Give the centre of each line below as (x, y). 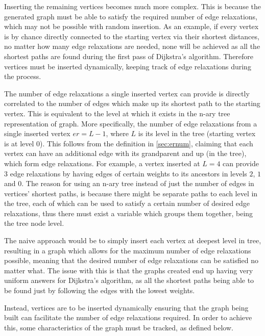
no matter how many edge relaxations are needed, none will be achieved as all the (132, 46)
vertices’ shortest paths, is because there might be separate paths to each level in (131, 193)
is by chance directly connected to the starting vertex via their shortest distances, (132, 36)
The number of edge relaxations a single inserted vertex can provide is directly (127, 93)
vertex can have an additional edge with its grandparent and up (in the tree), (125, 153)
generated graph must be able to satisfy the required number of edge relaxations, (131, 16)
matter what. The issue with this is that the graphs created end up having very (129, 270)
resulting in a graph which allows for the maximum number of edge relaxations (128, 250)
